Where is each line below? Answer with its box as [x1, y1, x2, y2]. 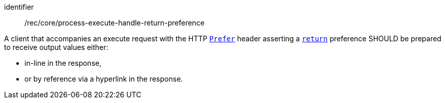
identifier [4, 3, 34, 11]
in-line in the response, [24, 59, 102, 67]
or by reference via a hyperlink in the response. [24, 74, 183, 83]
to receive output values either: [4, 43, 108, 51]
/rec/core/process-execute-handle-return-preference [24, 18, 205, 27]
